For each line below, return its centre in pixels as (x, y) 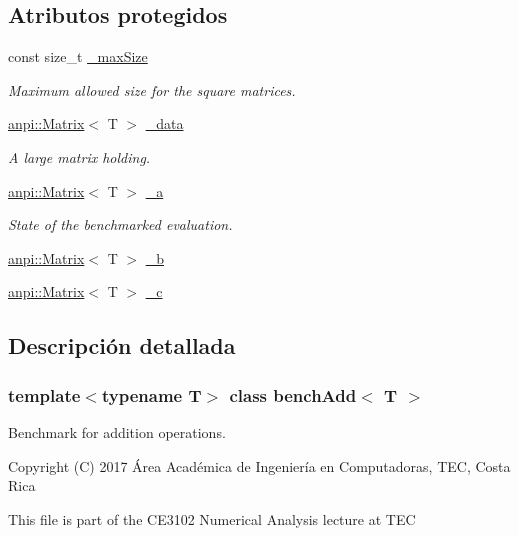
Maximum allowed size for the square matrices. (152, 89)
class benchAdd (293, 394)
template (44, 394)
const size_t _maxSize (78, 56)
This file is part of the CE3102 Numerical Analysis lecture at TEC (212, 518)
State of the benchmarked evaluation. (120, 224)
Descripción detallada (122, 345)
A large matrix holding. (79, 156)
